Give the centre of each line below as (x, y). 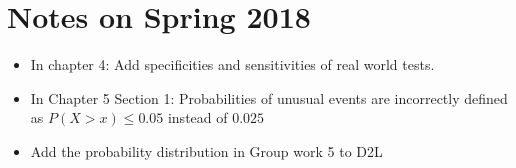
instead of (197, 117)
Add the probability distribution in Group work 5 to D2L (206, 150)
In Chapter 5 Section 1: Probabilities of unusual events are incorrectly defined (269, 97)
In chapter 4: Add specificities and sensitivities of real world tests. (232, 64)
